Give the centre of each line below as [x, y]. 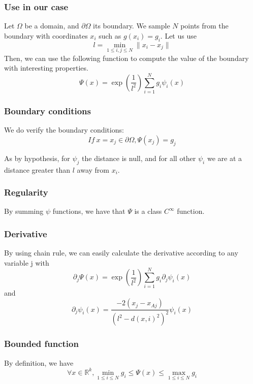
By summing [24, 211]
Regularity [26, 192]
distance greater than [37, 169]
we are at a [225, 158]
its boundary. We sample [132, 26]
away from [93, 169]
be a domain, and [52, 26]
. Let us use [178, 35]
